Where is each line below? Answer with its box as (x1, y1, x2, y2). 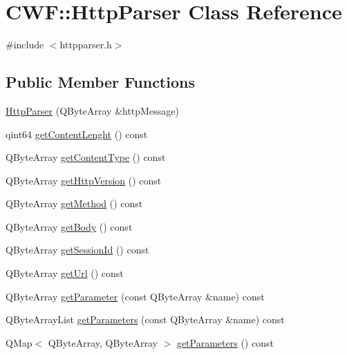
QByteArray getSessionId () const (6, 242, 149, 257)
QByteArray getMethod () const (6, 196, 143, 211)
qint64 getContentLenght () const (6, 126, 148, 141)
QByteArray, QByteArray (48, 335, 158, 349)
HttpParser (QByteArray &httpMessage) (6, 103, 179, 117)
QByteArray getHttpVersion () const (6, 173, 162, 187)
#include (6, 37, 44, 52)
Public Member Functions (6, 71, 195, 93)
